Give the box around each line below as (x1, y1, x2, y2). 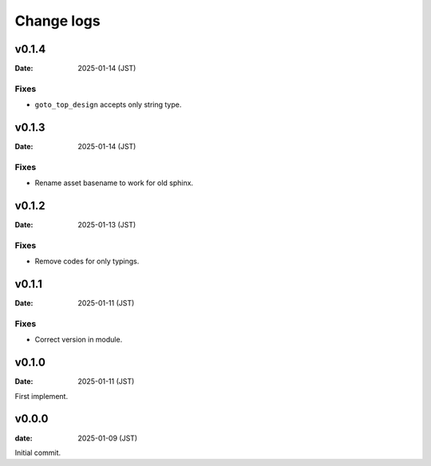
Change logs (14, 12, 101, 30)
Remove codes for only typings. (34, 256, 140, 267)
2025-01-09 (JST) (77, 433, 138, 443)
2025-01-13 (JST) (77, 220, 136, 230)
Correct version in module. (34, 335, 123, 345)
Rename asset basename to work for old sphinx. (34, 178, 194, 188)
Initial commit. (14, 448, 61, 457)
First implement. (14, 391, 68, 401)
